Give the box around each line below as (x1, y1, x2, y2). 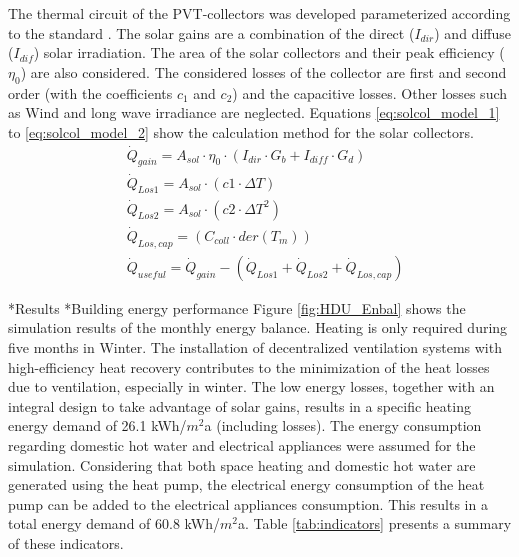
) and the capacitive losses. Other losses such (232, 82, 508, 103)
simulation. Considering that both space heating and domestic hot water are (8, 454, 476, 475)
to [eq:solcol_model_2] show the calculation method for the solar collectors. (8, 121, 474, 142)
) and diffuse (434, 22, 511, 43)
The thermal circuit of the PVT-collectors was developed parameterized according (8, 3, 511, 23)
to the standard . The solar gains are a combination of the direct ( (8, 22, 415, 43)
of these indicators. (8, 532, 124, 553)
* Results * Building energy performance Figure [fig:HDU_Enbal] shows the (8, 297, 466, 318)
